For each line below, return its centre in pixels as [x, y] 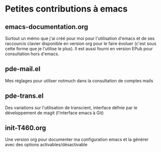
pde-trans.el [24, 96]
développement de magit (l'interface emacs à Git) [54, 113]
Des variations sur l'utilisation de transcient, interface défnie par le [71, 107]
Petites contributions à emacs [66, 9]
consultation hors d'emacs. [32, 54]
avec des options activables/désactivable [46, 145]
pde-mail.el [23, 69]
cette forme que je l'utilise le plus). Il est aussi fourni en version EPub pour [79, 49]
